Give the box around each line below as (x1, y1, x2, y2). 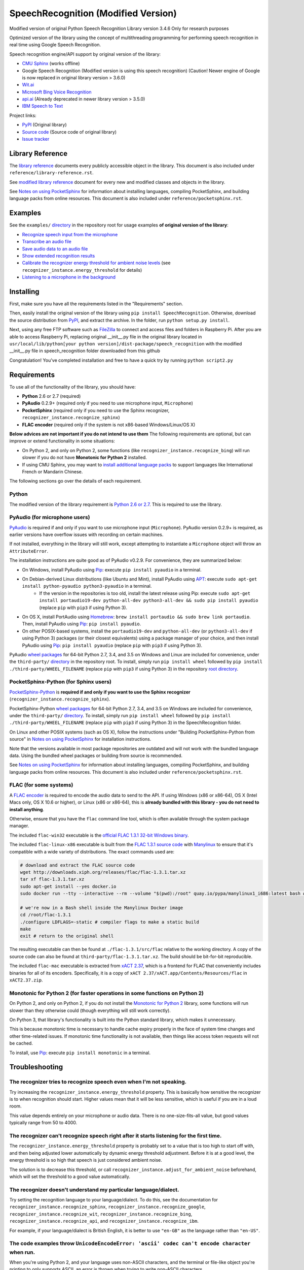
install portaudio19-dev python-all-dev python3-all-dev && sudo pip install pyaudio (39, 597, 258, 604)
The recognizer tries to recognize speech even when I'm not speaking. (9, 1078, 187, 1086)
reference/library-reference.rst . (9, 170, 94, 176)
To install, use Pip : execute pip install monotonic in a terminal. (9, 1050, 151, 1056)
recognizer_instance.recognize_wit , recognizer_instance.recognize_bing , (9, 1211, 193, 1217)
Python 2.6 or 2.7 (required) (22, 393, 81, 399)
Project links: (9, 112, 36, 118)
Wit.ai (22, 82, 34, 88)
